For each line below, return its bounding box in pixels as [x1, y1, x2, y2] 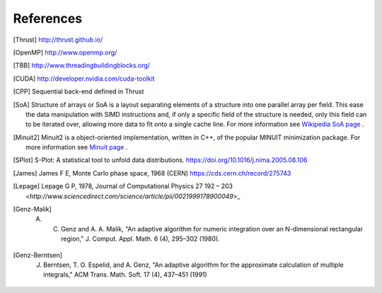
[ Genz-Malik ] [13, 205, 52, 214]
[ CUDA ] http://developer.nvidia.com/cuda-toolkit [13, 74, 155, 83]
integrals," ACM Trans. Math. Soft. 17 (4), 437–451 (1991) [43, 270, 208, 279]
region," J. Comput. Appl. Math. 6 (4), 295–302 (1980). [61, 234, 220, 243]
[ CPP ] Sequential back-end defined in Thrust [13, 87, 144, 96]
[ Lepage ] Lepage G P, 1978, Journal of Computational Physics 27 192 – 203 [13, 182, 233, 190]
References [13, 11, 83, 26]
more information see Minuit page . [25, 143, 128, 151]
